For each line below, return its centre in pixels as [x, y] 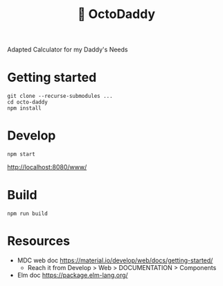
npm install [24, 108]
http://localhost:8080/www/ [47, 167]
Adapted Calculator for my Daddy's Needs [68, 50]
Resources [39, 241]
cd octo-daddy [28, 102]
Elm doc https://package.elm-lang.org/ [72, 275]
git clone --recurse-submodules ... [60, 96]
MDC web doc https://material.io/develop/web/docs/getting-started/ [115, 260]
